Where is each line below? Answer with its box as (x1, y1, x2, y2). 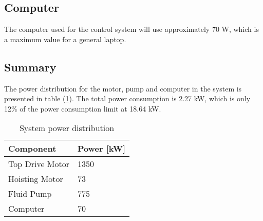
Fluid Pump (8, 188, 52, 200)
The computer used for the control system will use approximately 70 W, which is (4, 24, 259, 34)
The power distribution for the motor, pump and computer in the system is (4, 83, 242, 94)
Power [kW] (78, 142, 126, 155)
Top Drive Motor (8, 158, 69, 170)
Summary (4, 59, 57, 75)
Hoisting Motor (8, 173, 63, 185)
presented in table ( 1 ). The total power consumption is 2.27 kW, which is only (4, 93, 251, 104)
